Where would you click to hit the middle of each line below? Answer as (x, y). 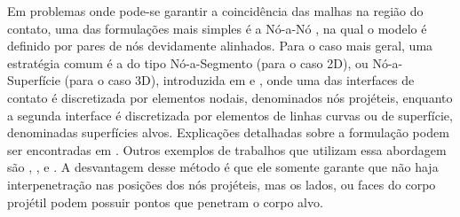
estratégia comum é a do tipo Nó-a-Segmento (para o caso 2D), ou (188, 62)
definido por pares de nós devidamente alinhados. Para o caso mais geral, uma (220, 46)
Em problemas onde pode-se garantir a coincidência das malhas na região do (215, 11)
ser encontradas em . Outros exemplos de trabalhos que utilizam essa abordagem (227, 149)
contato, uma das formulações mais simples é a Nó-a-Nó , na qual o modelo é (217, 28)
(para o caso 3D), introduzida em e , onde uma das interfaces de (239, 80)
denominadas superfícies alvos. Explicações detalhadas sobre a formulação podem (228, 132)
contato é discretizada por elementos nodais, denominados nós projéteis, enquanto (230, 97)
